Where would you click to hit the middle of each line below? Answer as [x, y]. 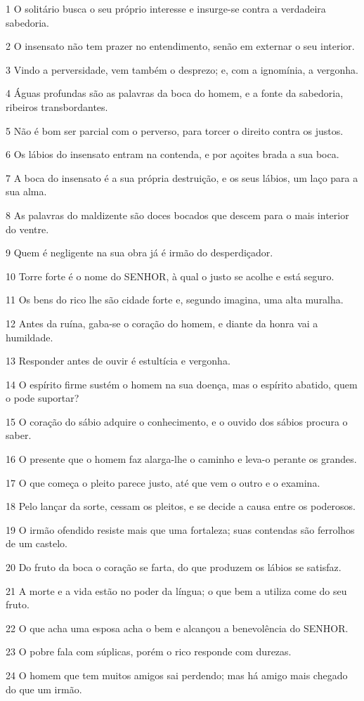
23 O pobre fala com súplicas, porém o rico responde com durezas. [149, 651]
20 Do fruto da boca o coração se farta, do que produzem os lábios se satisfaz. [174, 567]
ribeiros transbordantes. [57, 106]
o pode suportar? [43, 398]
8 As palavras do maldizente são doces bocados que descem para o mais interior [177, 215]
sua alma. [26, 191]
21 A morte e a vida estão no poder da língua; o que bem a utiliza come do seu [176, 590]
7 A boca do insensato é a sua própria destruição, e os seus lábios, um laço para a [182, 177]
